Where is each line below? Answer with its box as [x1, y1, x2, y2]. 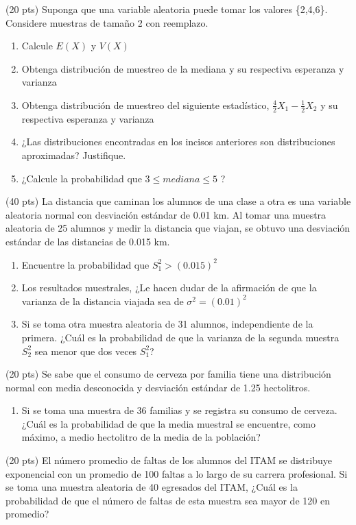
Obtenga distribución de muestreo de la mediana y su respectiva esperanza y [21, 61, 344, 75]
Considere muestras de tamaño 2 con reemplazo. [5, 15, 209, 29]
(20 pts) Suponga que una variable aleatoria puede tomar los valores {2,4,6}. [5, 2, 328, 16]
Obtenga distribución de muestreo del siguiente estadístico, [21, 97, 270, 112]
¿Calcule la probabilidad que [21, 171, 142, 185]
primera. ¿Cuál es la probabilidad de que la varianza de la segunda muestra [21, 330, 340, 344]
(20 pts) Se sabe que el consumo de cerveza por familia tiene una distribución [5, 367, 331, 381]
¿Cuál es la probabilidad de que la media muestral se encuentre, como [21, 416, 316, 430]
